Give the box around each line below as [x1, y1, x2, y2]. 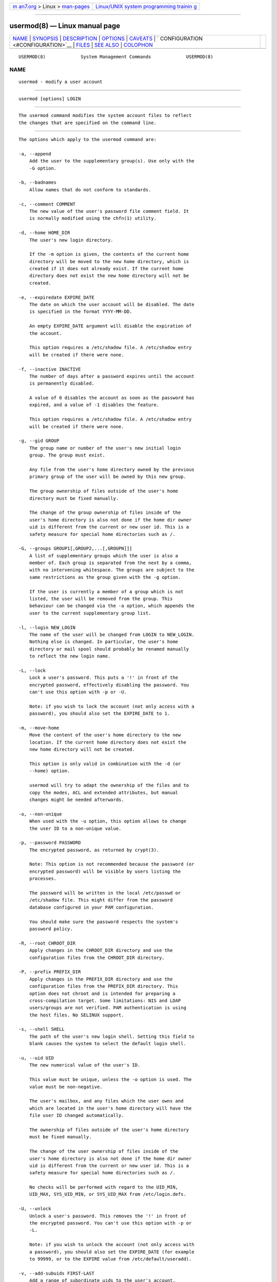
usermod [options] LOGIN [18, 95, 81, 102]
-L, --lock [18, 667, 46, 673]
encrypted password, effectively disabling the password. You [29, 682, 189, 688]
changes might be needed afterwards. [29, 796, 124, 803]
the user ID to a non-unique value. [29, 826, 122, 831]
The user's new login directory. [29, 237, 114, 243]
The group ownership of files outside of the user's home [29, 488, 179, 494]
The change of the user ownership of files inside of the [29, 1149, 179, 1154]
